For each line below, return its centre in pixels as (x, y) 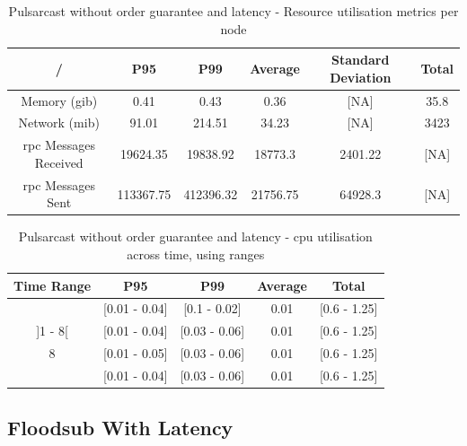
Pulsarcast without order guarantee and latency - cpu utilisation (195, 236)
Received (59, 162)
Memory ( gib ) (59, 100)
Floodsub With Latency (120, 428)
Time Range (53, 285)
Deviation (361, 77)
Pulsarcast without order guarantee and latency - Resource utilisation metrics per (233, 11)
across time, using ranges (196, 254)
